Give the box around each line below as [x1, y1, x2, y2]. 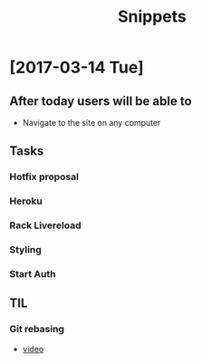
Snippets [117, 6, 187, 27]
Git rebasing [9, 323, 65, 336]
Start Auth [9, 268, 56, 280]
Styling [9, 244, 43, 256]
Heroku [9, 195, 43, 207]
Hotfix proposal [9, 170, 80, 183]
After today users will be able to [9, 93, 192, 109]
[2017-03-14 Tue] [9, 57, 145, 78]
